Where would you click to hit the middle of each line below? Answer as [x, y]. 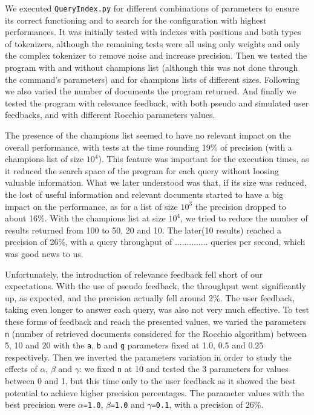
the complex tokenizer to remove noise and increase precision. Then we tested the [156, 55]
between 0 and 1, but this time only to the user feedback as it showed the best [151, 381]
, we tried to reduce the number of [244, 218]
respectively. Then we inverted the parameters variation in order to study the [148, 357]
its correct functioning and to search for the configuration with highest [136, 20]
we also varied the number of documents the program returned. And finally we [151, 91]
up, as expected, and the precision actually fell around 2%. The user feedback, [150, 297]
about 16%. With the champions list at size [85, 218]
